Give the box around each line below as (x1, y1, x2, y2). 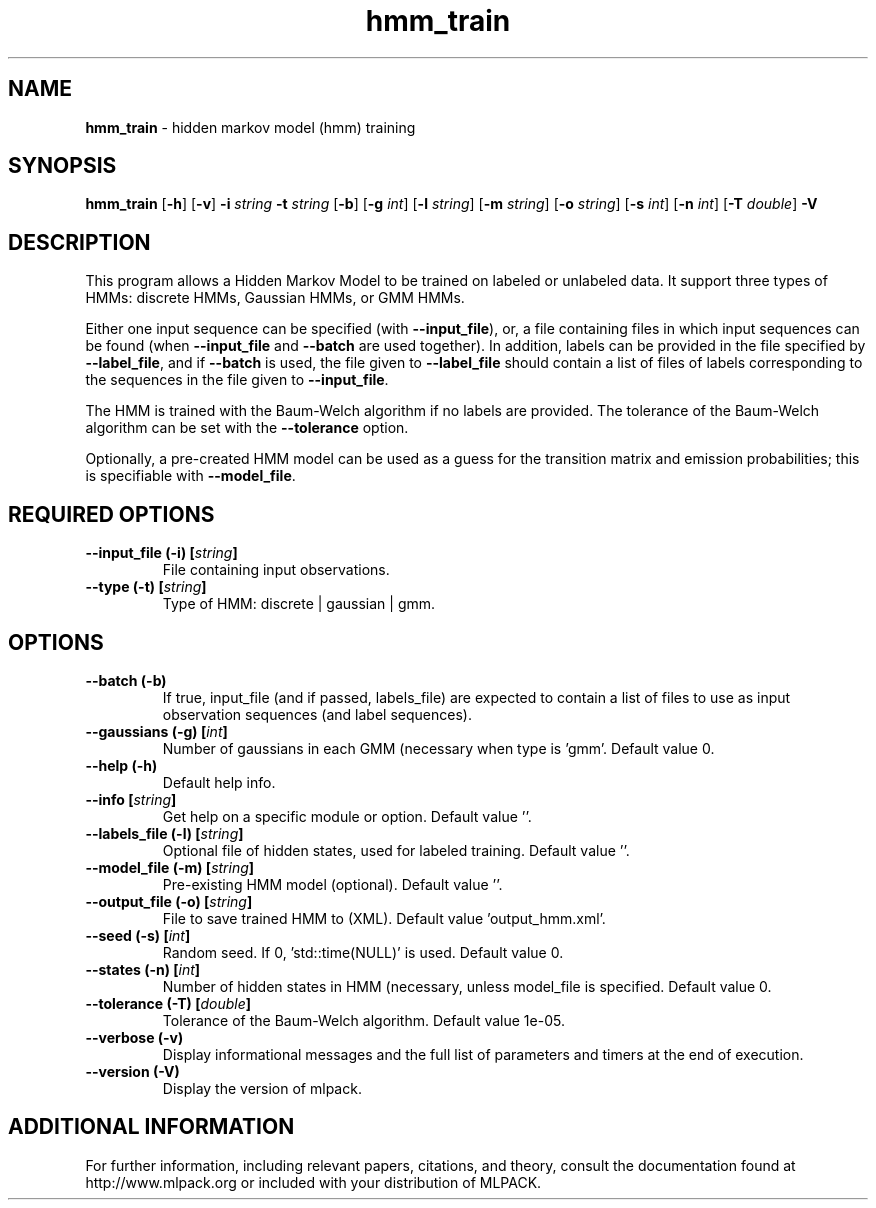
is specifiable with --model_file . (85, 467, 296, 485)
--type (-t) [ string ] (85, 578, 207, 596)
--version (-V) (85, 1062, 180, 1080)
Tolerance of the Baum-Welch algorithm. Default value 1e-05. (162, 1011, 565, 1029)
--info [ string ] (85, 790, 177, 808)
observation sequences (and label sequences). (162, 705, 472, 723)
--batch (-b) (85, 671, 167, 689)
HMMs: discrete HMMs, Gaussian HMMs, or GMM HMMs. (85, 289, 465, 307)
